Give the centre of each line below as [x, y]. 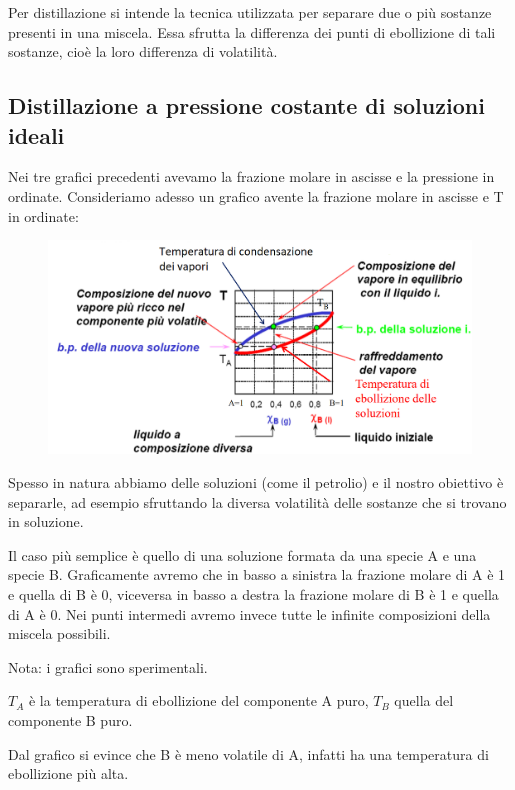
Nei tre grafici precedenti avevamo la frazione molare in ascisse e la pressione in [251, 176]
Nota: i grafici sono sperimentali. [108, 666]
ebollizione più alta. [68, 773]
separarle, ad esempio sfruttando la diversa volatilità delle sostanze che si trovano [257, 501]
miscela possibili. [59, 633]
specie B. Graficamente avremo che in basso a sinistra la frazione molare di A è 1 [257, 574]
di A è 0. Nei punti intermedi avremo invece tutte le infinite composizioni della [249, 613]
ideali [36, 134]
